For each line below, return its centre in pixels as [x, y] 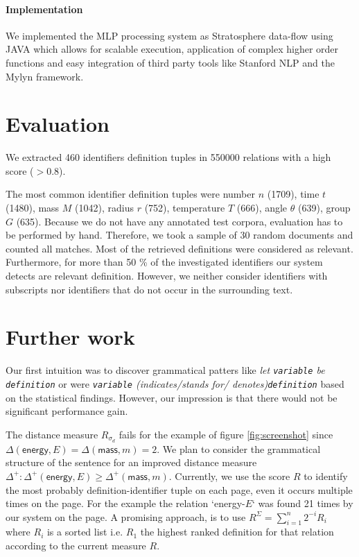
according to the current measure [76, 546]
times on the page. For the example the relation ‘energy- [125, 503]
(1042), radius [104, 208]
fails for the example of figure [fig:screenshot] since [226, 434]
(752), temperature [185, 208]
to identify [326, 475]
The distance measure [52, 434]
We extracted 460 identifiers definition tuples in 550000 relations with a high [168, 157]
